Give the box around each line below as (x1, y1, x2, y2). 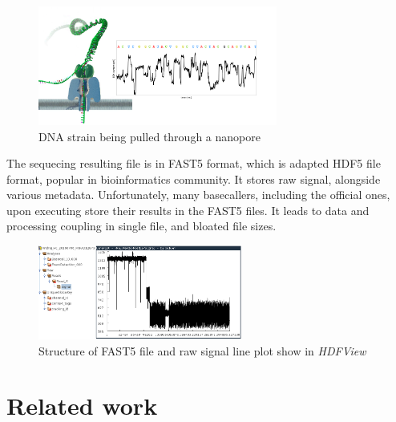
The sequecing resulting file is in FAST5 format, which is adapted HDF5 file (6, 155, 381, 172)
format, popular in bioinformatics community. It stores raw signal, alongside (6, 170, 381, 187)
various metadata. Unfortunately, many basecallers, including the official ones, (6, 186, 390, 203)
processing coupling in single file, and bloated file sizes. (6, 217, 277, 234)
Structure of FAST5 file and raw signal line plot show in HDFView (38, 342, 366, 359)
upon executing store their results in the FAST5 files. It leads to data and (6, 201, 370, 218)
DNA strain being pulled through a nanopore (38, 128, 261, 144)
